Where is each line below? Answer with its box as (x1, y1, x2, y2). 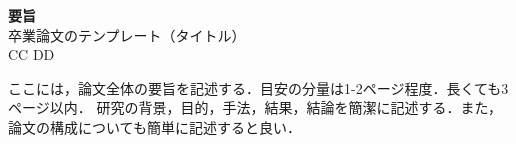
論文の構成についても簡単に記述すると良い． (8, 116, 301, 137)
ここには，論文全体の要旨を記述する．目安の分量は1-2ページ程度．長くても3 (8, 77, 509, 98)
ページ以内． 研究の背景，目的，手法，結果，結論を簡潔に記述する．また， (8, 97, 503, 118)
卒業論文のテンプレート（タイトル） (8, 24, 246, 45)
